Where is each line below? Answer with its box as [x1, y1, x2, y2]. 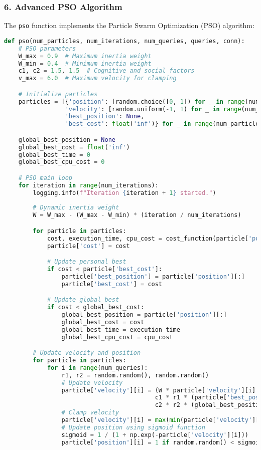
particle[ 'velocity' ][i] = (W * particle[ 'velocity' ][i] [61, 386, 256, 394]
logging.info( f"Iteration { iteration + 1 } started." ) [33, 189, 216, 196]
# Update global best [47, 296, 119, 304]
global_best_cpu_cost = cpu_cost [61, 333, 173, 341]
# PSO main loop [18, 174, 73, 181]
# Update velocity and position [33, 349, 141, 357]
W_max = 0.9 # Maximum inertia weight [18, 52, 152, 60]
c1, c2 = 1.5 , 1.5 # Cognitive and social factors [18, 67, 195, 75]
